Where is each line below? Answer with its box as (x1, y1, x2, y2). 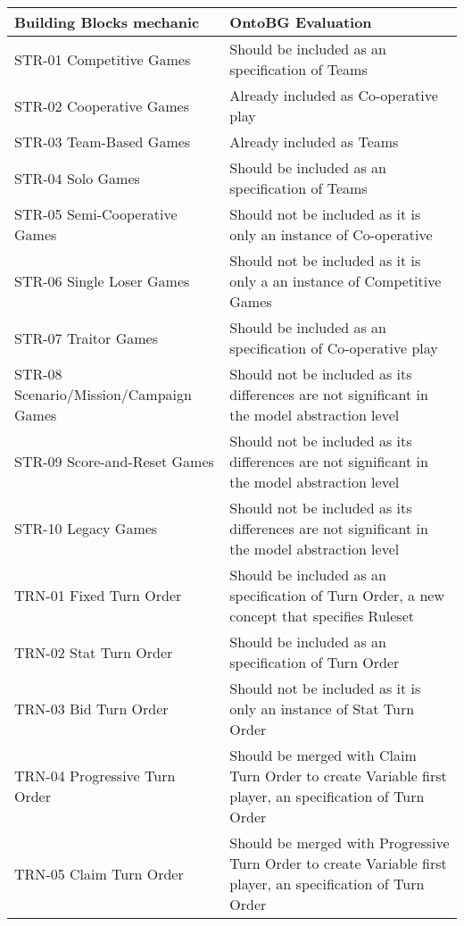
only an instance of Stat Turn (229, 698, 415, 719)
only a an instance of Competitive (229, 271, 442, 291)
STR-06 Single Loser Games (14, 271, 190, 291)
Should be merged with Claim (229, 745, 417, 765)
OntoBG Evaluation (229, 12, 372, 32)
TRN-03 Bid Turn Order (14, 698, 169, 719)
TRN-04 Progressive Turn (14, 765, 176, 786)
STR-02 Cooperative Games (14, 95, 190, 116)
